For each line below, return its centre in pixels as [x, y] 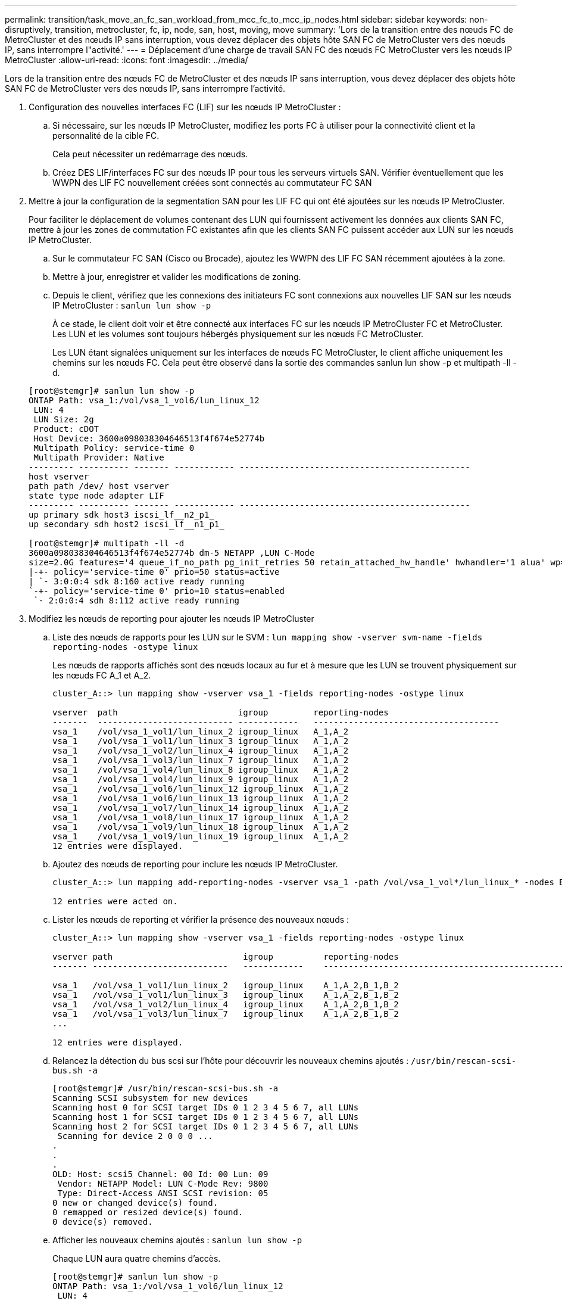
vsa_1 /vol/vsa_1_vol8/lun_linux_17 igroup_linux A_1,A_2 [201, 817]
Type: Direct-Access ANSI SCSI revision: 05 [163, 1193]
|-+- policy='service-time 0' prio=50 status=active [154, 572]
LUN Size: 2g [64, 419]
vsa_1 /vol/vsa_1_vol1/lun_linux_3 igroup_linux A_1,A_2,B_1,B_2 [226, 995]
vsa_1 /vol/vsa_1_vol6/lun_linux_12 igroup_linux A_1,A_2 [201, 789]
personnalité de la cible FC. [106, 136]
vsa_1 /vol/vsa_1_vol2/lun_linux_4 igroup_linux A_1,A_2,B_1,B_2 [226, 1004]
